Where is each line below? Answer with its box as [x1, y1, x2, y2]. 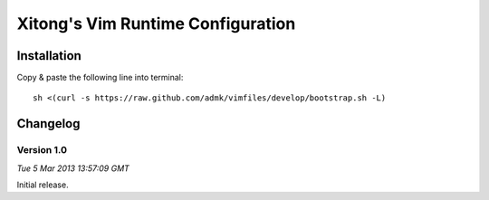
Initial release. [16, 179, 69, 190]
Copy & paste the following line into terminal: [16, 72, 184, 83]
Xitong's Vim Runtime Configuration [16, 14, 296, 33]
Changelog [16, 116, 81, 131]
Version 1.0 [16, 144, 68, 157]
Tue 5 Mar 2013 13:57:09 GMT [16, 163, 130, 174]
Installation [16, 48, 81, 63]
